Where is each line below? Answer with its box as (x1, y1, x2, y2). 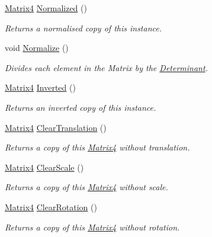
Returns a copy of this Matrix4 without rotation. (5, 220, 180, 233)
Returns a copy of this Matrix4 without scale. (5, 181, 168, 193)
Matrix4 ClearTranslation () (5, 121, 107, 133)
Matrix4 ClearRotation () (5, 200, 97, 213)
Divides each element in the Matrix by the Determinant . (5, 61, 208, 73)
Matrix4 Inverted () (5, 81, 76, 94)
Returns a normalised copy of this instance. (5, 21, 162, 34)
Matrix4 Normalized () (5, 2, 87, 14)
